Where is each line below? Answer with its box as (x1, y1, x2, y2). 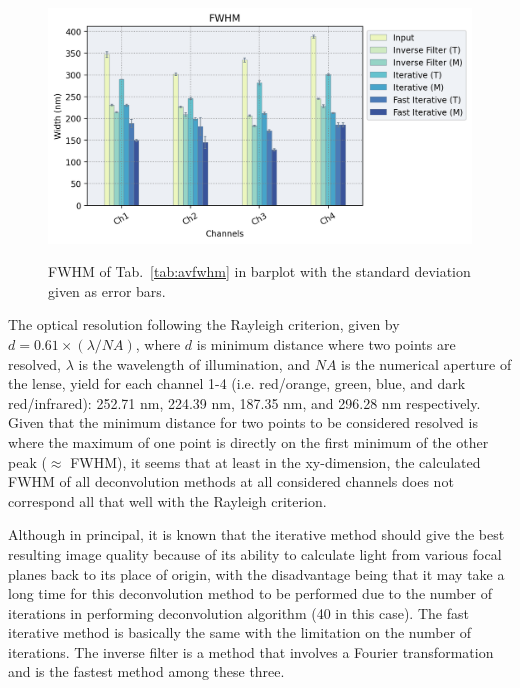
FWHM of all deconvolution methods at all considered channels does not (8, 471, 454, 492)
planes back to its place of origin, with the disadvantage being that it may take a (8, 563, 505, 584)
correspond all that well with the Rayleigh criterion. (8, 490, 327, 511)
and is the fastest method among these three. (8, 661, 285, 682)
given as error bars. (48, 280, 166, 301)
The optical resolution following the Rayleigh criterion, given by (8, 314, 400, 335)
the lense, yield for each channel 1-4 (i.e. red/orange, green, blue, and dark (8, 373, 466, 394)
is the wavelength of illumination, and (78, 353, 310, 374)
